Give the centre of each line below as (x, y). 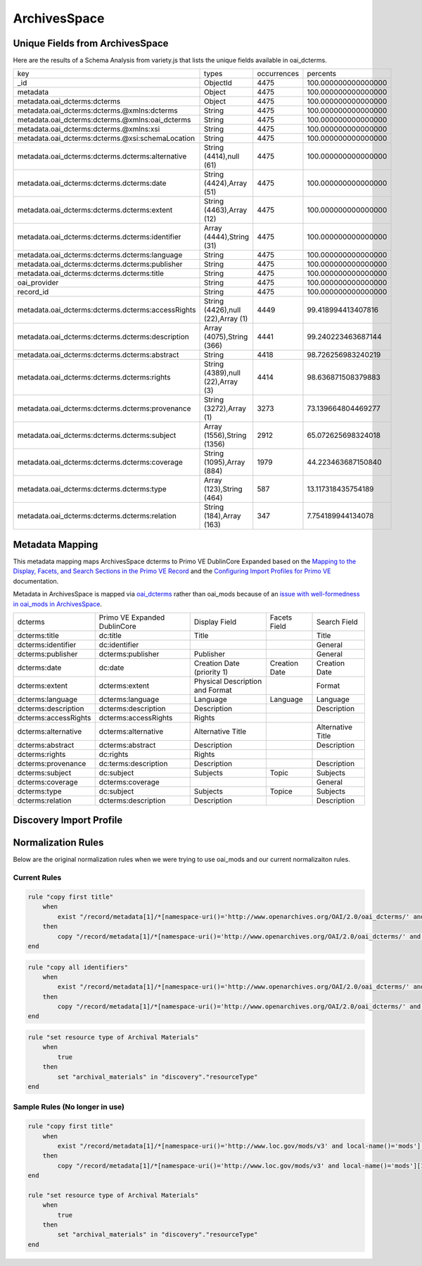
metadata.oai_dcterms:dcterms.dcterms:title (91, 273)
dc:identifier (119, 644)
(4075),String (226, 337)
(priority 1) (211, 672)
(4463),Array (225, 210)
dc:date (111, 668)
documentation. (36, 581)
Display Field (215, 622)
